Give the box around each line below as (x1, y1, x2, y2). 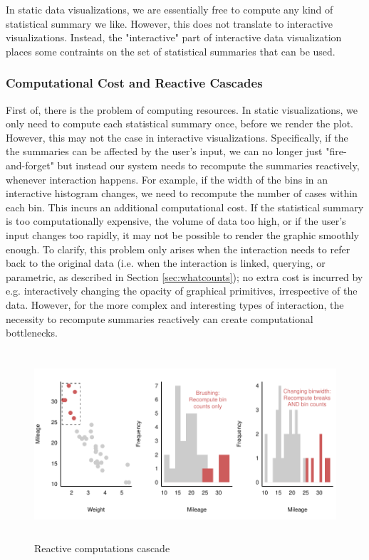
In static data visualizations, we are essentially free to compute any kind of (6, 2, 333, 16)
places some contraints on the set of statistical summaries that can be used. (6, 43, 336, 58)
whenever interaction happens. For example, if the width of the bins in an (6, 171, 328, 186)
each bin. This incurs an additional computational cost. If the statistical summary (6, 199, 364, 214)
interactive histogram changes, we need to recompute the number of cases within (6, 186, 358, 201)
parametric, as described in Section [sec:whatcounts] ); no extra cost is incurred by (6, 269, 363, 284)
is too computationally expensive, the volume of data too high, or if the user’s (6, 213, 346, 228)
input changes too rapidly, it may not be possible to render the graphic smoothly (6, 227, 359, 242)
